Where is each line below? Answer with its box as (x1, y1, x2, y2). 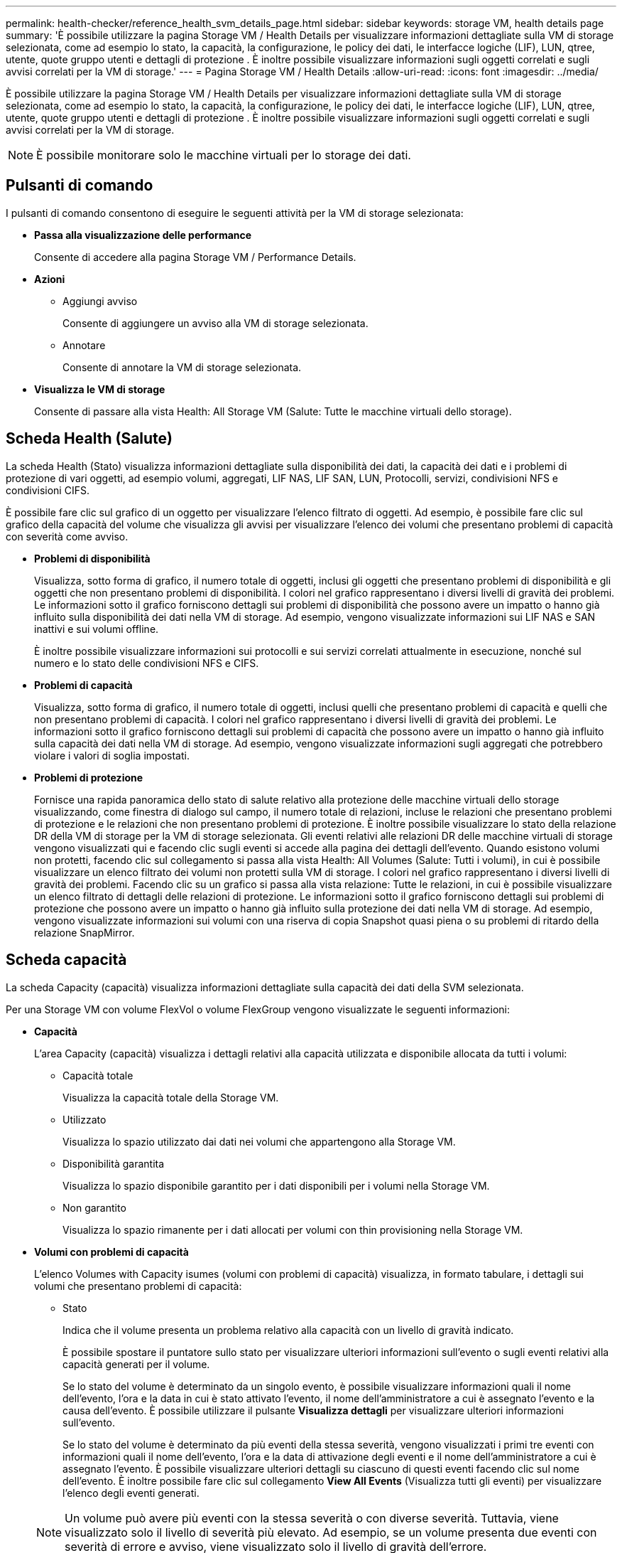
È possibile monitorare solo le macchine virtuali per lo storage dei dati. (36, 148, 411, 162)
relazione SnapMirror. (34, 926, 135, 939)
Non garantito (62, 1201, 126, 1214)
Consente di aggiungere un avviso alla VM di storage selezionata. (62, 316, 369, 329)
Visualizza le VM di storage (34, 383, 165, 395)
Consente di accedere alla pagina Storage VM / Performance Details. (34, 250, 356, 263)
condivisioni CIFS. (6, 484, 89, 496)
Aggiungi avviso (62, 294, 138, 307)
